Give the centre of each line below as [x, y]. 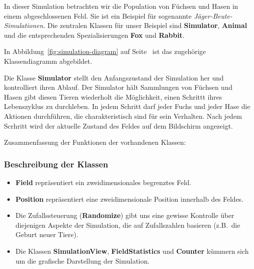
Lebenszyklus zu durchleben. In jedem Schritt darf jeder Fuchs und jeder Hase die [127, 106]
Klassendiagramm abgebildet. [48, 61]
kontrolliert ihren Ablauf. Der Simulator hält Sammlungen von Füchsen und [118, 87]
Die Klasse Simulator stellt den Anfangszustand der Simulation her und [114, 77]
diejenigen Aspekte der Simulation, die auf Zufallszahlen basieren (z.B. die [128, 225]
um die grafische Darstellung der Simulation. [82, 260]
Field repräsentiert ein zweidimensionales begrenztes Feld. [103, 182]
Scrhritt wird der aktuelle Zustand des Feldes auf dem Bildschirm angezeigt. [118, 125]
